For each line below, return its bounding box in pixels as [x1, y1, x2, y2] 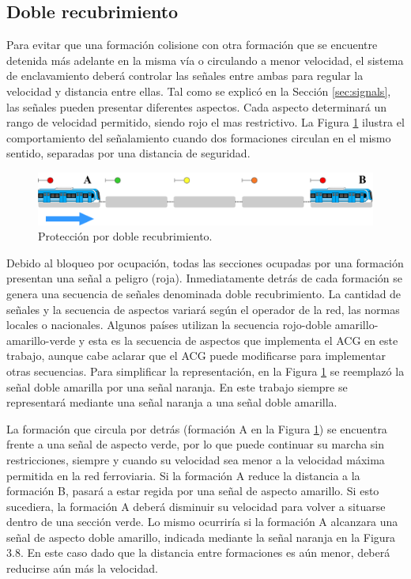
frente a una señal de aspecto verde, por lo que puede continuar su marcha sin [6, 436, 385, 452]
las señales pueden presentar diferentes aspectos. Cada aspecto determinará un [6, 98, 387, 115]
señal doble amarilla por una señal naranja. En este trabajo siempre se [6, 378, 348, 395]
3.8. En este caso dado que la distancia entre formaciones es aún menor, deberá [6, 544, 390, 561]
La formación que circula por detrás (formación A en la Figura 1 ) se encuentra [6, 420, 387, 437]
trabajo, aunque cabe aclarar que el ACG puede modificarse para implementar [6, 347, 386, 364]
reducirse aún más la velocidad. [6, 560, 158, 577]
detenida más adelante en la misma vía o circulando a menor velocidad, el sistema [6, 51, 404, 68]
